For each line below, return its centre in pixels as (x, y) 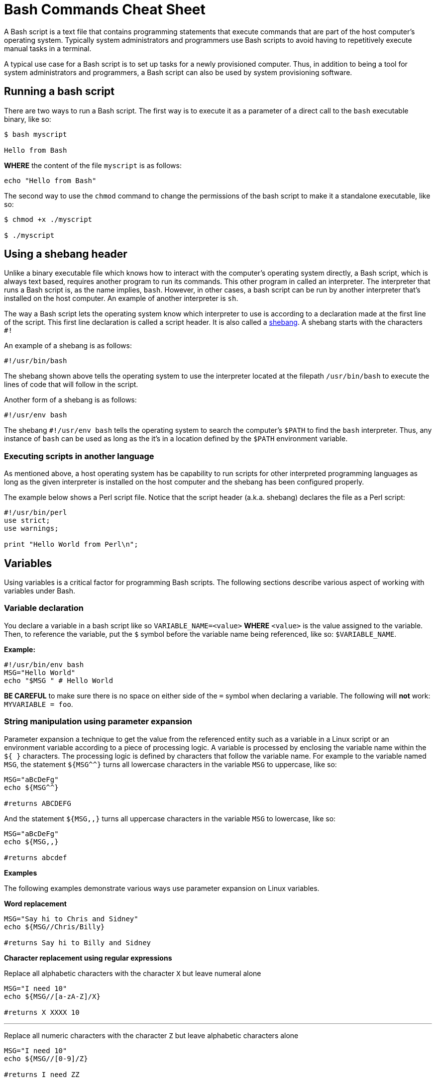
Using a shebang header (66, 254)
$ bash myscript (36, 134)
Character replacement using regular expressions (88, 958)
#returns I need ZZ (42, 1074)
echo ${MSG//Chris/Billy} (54, 927)
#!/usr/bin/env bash (44, 664)
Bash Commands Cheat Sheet (105, 9)
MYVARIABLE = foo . (39, 704)
